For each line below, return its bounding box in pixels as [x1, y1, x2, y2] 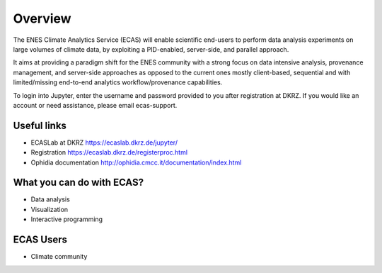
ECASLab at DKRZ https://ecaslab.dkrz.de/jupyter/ [30, 138, 178, 147]
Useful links [13, 119, 67, 131]
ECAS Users [13, 234, 67, 246]
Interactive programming [30, 215, 103, 223]
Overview [13, 11, 71, 26]
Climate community [30, 252, 88, 261]
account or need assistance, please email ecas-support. [13, 101, 178, 109]
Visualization [30, 205, 69, 213]
